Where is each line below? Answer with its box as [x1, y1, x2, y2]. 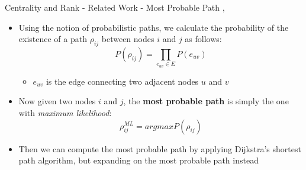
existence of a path [18, 33, 87, 45]
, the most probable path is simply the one [123, 95, 289, 107]
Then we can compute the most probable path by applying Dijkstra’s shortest [18, 142, 301, 155]
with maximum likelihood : [18, 106, 112, 118]
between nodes [101, 33, 154, 45]
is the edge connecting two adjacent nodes [46, 75, 199, 87]
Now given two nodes [18, 95, 96, 107]
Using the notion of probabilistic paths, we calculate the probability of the [18, 21, 289, 33]
